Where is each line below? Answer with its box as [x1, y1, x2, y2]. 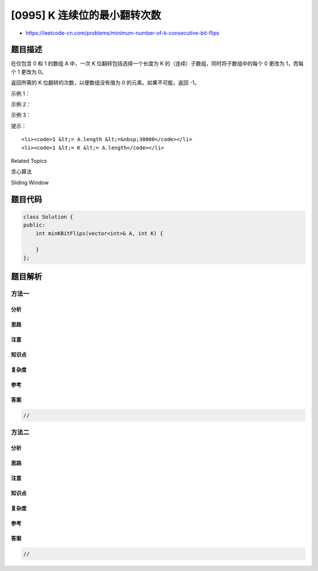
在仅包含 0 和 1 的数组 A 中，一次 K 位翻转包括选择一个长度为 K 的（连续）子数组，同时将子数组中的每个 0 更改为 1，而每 [11, 60, 304, 67]
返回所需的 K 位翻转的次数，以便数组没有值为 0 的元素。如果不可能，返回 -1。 [11, 79, 200, 86]
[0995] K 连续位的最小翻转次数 [11, 9, 161, 22]
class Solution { [23, 213, 74, 220]
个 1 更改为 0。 [11, 68, 47, 75]
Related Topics [11, 157, 47, 164]
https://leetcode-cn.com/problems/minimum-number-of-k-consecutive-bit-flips [25, 29, 220, 36]
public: [23, 222, 45, 229]
